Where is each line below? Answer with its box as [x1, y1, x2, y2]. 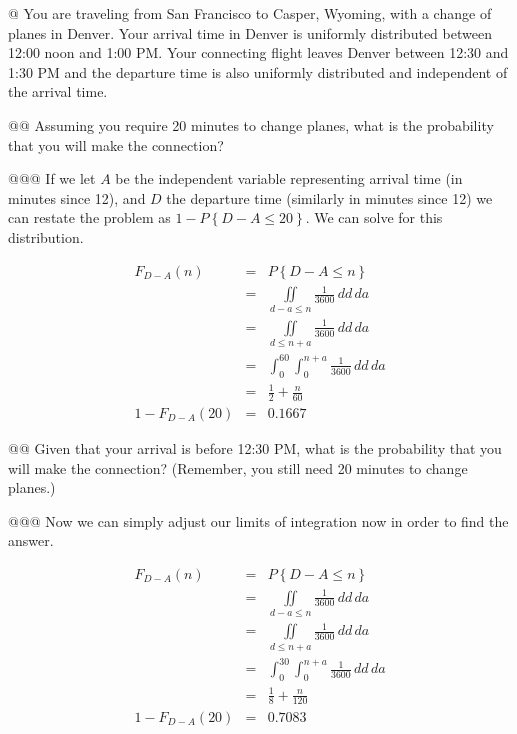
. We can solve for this [305, 207, 443, 228]
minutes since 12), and [8, 187, 146, 208]
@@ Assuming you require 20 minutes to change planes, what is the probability [8, 114, 494, 135]
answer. [8, 530, 54, 551]
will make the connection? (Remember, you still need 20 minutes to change [8, 457, 468, 478]
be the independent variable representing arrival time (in [115, 168, 463, 189]
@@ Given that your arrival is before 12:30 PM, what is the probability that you [8, 438, 502, 459]
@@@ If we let [8, 168, 96, 189]
